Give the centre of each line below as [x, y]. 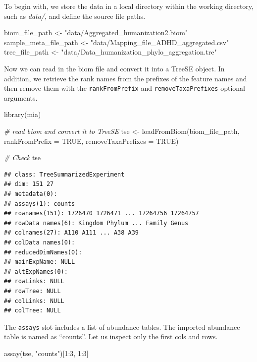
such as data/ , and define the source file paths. [75, 16]
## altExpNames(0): [36, 271]
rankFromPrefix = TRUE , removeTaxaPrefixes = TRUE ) [91, 141]
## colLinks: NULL [34, 301]
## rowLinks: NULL [34, 281]
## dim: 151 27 [29, 184]
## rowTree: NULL [32, 291]
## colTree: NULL [32, 311]
